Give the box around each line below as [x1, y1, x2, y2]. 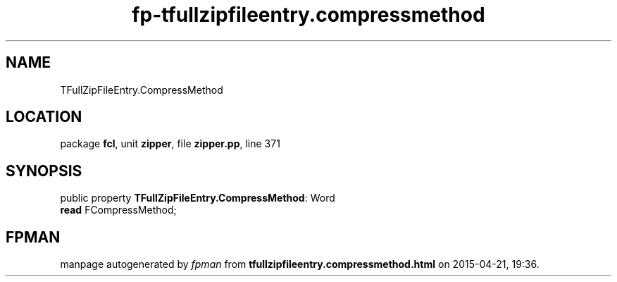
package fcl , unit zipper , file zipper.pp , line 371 [60, 137, 280, 150]
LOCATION [6, 108, 82, 126]
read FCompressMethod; [60, 204, 177, 216]
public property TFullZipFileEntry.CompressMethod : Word [60, 192, 335, 204]
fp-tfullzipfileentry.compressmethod [132, 3, 485, 27]
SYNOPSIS [6, 161, 82, 180]
